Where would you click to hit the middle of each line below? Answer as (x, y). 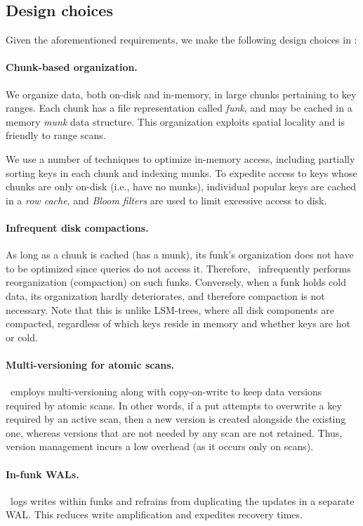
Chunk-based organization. (72, 67)
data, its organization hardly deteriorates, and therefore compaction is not (165, 295)
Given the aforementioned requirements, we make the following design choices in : (181, 40)
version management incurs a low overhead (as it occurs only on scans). (160, 446)
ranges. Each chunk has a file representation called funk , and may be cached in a (179, 108)
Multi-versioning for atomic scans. (90, 364)
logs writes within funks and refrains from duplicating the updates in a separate (182, 500)
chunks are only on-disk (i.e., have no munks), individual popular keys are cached (181, 186)
